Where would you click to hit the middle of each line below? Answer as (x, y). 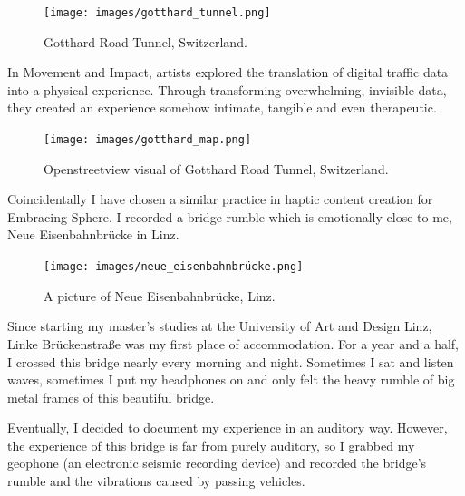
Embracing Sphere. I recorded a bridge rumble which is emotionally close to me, (230, 216)
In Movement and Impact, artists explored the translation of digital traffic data (228, 72)
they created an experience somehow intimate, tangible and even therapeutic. (222, 107)
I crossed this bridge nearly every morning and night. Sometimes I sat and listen (231, 361)
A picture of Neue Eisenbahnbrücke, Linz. (160, 295)
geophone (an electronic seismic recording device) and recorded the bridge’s (217, 463)
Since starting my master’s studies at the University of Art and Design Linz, (220, 326)
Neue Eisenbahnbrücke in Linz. (93, 234)
